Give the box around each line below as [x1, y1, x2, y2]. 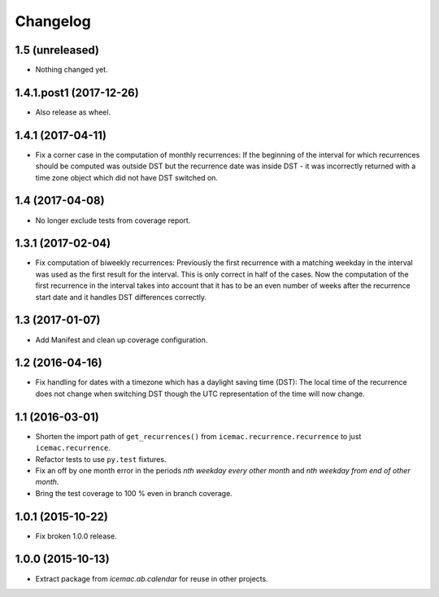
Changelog [15, 12, 91, 30]
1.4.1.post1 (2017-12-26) [15, 85, 140, 99]
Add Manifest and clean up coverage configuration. [35, 334, 208, 345]
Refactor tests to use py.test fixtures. [35, 454, 167, 464]
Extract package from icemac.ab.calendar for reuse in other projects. [35, 573, 268, 583]
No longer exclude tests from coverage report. [35, 216, 191, 225]
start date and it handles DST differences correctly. [35, 292, 207, 302]
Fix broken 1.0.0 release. [35, 531, 117, 541]
